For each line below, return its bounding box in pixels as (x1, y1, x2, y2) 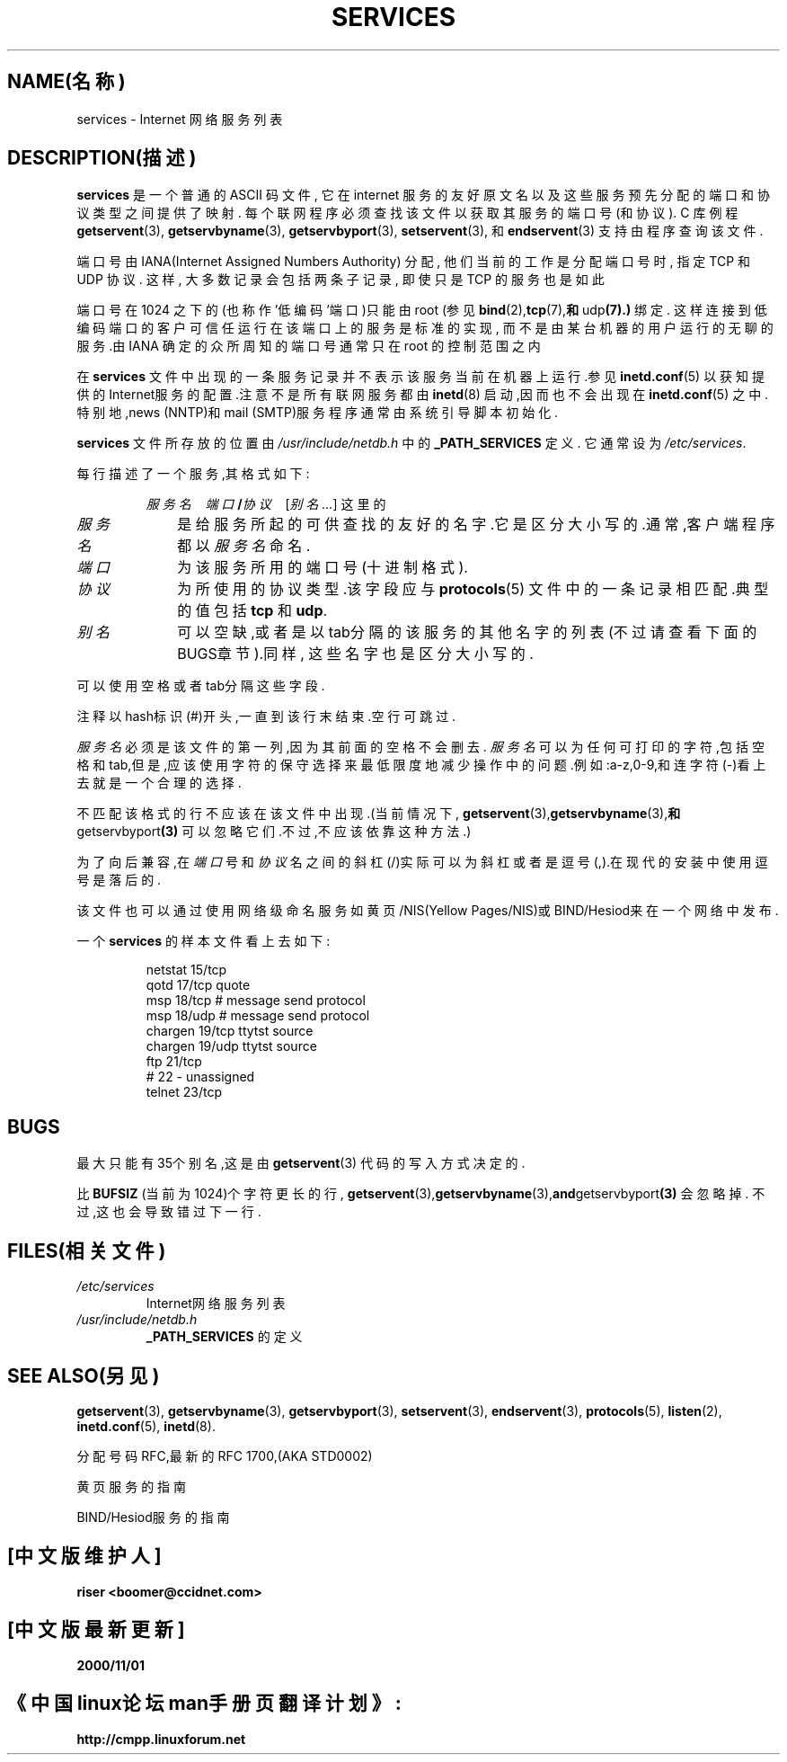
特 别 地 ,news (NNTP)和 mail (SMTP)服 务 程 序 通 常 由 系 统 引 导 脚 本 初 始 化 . (76, 405, 559, 421)
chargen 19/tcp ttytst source (146, 1023, 314, 1039)
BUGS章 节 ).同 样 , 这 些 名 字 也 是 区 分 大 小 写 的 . (177, 645, 534, 663)
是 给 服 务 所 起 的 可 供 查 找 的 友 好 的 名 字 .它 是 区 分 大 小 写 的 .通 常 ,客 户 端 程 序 (177, 515, 775, 534)
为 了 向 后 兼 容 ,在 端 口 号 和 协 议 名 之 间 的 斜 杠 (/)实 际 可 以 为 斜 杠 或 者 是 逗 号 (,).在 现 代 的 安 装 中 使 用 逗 (76, 854, 768, 870)
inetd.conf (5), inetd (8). (76, 1418, 216, 1434)
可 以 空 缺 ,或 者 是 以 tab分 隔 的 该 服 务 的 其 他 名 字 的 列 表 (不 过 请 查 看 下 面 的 (177, 623, 757, 642)
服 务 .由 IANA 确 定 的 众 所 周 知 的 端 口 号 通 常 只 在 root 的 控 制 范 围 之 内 (76, 338, 541, 354)
